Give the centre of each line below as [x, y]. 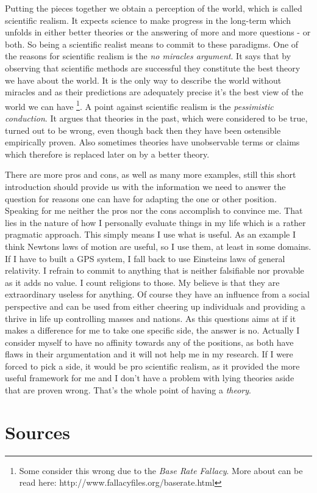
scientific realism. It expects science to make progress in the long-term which [148, 20]
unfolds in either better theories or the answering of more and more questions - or [158, 32]
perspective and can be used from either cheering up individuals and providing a [155, 306]
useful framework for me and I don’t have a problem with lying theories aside [150, 378]
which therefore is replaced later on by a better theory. [107, 154]
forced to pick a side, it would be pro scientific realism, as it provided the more [152, 366]
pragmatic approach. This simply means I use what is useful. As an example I [150, 234]
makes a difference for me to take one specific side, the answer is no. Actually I [152, 330]
